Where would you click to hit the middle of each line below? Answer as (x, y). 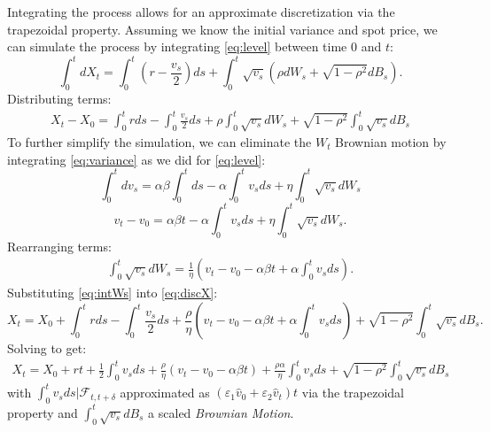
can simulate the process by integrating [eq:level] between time (177, 46)
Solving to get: (47, 348)
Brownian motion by (391, 142)
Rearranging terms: (59, 246)
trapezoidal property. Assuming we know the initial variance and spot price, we (222, 29)
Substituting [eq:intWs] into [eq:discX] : (113, 293)
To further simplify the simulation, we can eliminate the (159, 142)
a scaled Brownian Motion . (221, 412)
